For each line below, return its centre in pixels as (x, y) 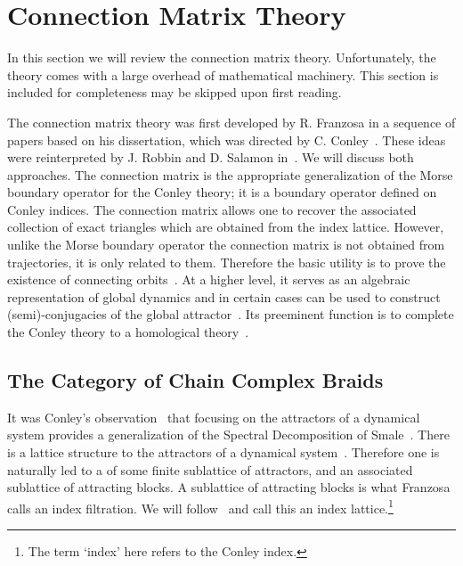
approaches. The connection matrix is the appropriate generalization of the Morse (230, 174)
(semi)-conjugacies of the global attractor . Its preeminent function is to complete (231, 314)
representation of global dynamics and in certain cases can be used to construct (224, 296)
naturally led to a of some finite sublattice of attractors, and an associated (210, 469)
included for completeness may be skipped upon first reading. (175, 92)
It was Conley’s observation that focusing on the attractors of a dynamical (214, 417)
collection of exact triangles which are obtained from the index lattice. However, (226, 227)
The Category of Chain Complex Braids (195, 380)
